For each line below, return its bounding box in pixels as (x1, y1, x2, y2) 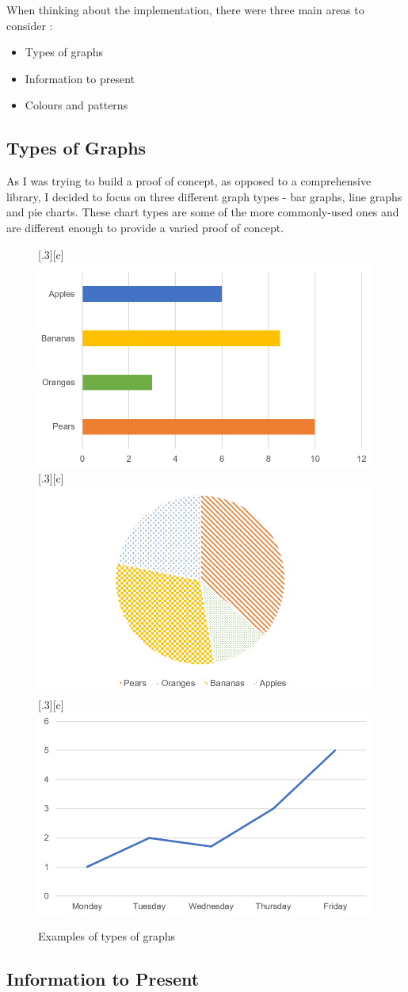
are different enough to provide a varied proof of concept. (6, 219, 284, 235)
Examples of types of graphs (38, 928, 176, 944)
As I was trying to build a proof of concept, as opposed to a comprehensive (6, 173, 372, 189)
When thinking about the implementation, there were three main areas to (6, 2, 364, 17)
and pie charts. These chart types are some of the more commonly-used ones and (6, 204, 399, 220)
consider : (6, 17, 53, 33)
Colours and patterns (25, 97, 128, 113)
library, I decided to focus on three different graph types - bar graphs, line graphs (6, 188, 402, 204)
